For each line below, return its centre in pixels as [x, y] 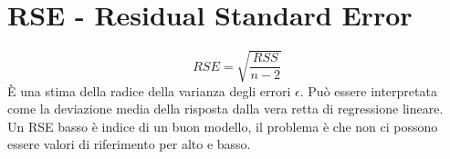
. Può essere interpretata [368, 90]
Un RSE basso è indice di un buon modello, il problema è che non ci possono [223, 126]
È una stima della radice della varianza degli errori [149, 90]
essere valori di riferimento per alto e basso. [129, 144]
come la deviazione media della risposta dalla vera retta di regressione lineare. [225, 109]
